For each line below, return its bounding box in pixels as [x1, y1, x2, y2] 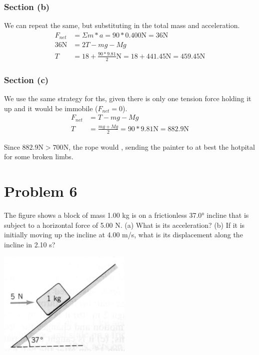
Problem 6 [4, 181, 77, 201]
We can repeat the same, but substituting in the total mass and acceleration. [4, 20, 240, 31]
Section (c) [4, 73, 49, 86]
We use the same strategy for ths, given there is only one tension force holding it [4, 93, 251, 103]
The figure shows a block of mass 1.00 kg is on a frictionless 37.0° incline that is [4, 210, 249, 220]
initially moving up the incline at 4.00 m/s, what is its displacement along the [4, 229, 243, 240]
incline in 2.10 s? [4, 239, 55, 249]
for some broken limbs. [4, 151, 73, 162]
